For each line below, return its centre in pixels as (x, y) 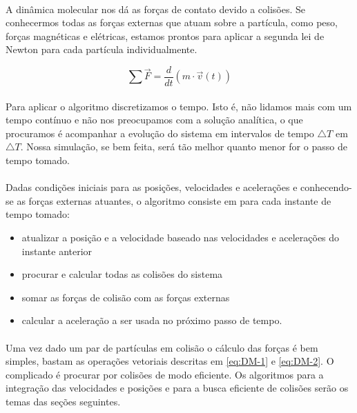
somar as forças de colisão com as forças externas (126, 297)
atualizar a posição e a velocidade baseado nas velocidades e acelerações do (181, 237)
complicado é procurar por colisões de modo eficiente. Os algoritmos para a (165, 374)
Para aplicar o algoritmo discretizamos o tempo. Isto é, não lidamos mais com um (179, 106)
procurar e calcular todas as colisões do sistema (122, 274)
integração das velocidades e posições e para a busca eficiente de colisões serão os (177, 388)
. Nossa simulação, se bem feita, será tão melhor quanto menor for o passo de (184, 147)
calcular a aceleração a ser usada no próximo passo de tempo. (152, 320)
